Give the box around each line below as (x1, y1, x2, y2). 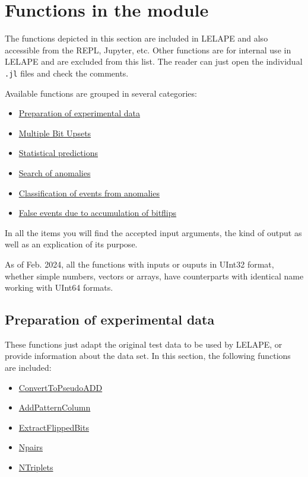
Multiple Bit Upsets (18, 126, 91, 139)
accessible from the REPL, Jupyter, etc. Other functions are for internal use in (5, 43, 291, 56)
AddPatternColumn (18, 401, 91, 414)
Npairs (18, 441, 43, 453)
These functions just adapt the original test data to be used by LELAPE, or (5, 338, 282, 350)
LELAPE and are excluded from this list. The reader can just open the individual (5, 55, 303, 68)
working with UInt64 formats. (5, 281, 113, 294)
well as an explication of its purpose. (5, 238, 138, 250)
